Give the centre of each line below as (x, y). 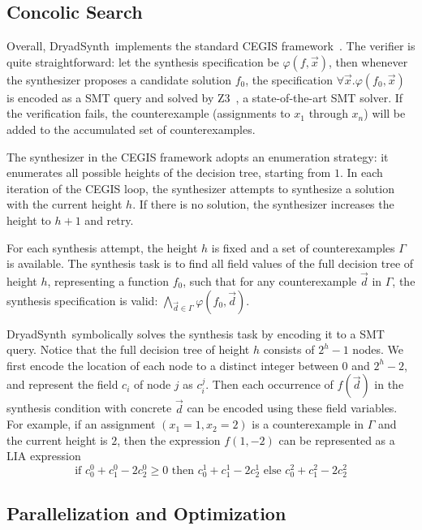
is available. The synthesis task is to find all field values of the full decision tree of (210, 263)
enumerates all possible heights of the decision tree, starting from (169, 172)
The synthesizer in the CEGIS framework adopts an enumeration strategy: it (198, 156)
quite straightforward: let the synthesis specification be (143, 61)
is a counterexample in (308, 424)
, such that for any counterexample (270, 280)
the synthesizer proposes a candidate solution (119, 79)
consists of (289, 349)
